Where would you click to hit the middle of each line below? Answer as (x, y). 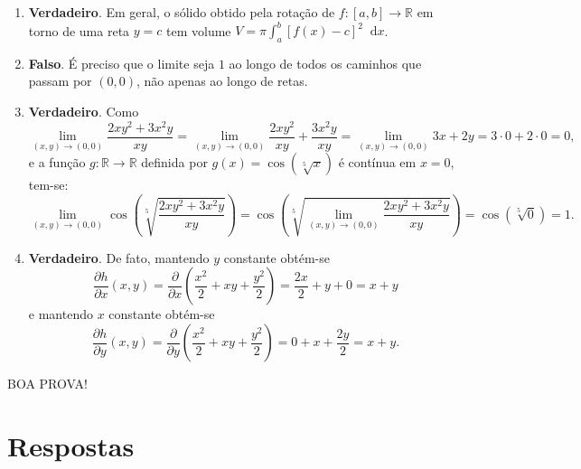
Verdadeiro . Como (84, 112)
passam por (60, 81)
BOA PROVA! (47, 384)
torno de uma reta (79, 30)
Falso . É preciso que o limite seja (122, 63)
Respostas (71, 445)
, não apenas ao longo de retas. (222, 81)
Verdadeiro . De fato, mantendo (119, 257)
